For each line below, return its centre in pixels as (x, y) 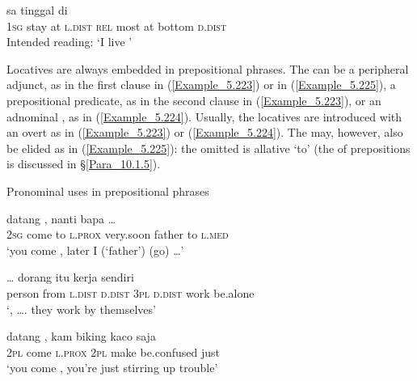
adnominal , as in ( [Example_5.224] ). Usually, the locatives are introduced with (204, 116)
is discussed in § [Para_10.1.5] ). (84, 164)
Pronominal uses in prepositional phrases (108, 190)
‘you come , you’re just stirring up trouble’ (112, 368)
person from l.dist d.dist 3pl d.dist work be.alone (131, 292)
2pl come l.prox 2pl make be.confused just (114, 351)
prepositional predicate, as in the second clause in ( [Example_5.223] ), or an (194, 100)
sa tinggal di (37, 10)
